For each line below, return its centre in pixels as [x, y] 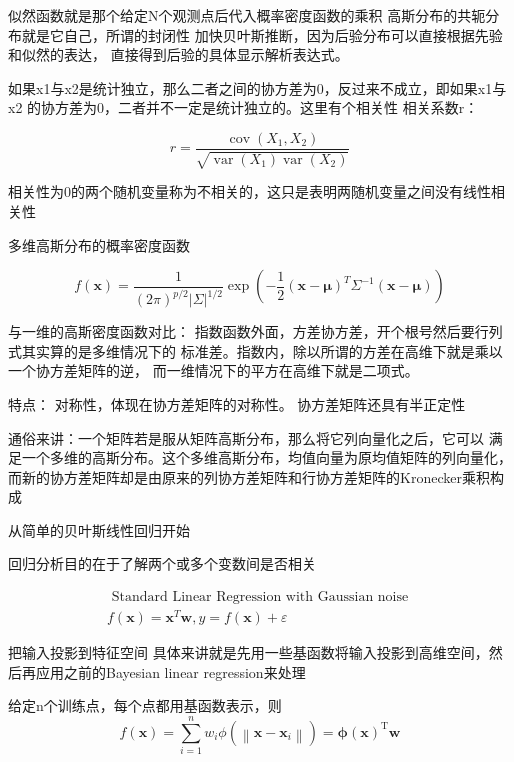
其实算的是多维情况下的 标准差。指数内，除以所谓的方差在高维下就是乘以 [262, 350]
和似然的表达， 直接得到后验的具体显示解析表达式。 [178, 54]
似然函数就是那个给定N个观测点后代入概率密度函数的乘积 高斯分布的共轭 [247, 15]
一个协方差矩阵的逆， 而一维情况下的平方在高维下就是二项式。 [213, 370]
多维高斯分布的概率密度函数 [99, 244]
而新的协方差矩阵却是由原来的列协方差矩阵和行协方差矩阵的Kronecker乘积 [249, 476]
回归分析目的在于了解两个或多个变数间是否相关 [162, 563]
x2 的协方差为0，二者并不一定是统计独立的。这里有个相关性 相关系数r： [243, 107]
